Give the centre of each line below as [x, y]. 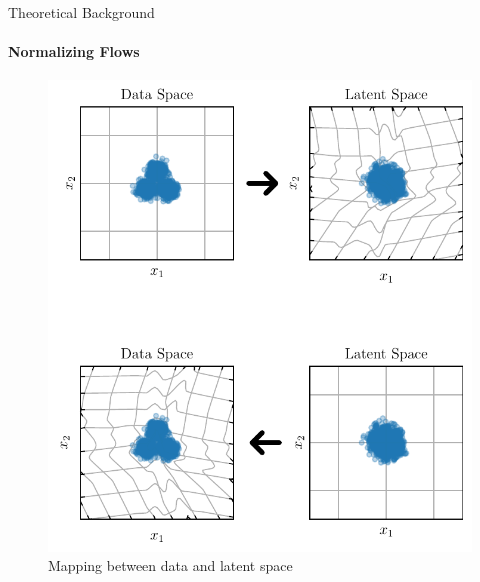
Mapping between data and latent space [170, 565]
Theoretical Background [81, 12]
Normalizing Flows [74, 51]
